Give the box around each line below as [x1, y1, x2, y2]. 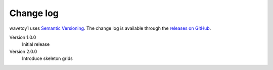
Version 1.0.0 [9, 34, 36, 40]
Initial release [22, 41, 50, 47]
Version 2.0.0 [9, 48, 37, 54]
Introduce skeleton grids [22, 55, 73, 61]
